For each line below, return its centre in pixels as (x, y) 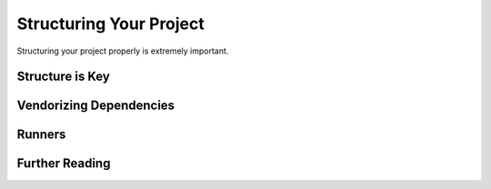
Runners (41, 135)
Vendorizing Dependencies (96, 106)
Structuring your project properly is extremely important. (123, 51)
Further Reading (64, 164)
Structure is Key (64, 77)
